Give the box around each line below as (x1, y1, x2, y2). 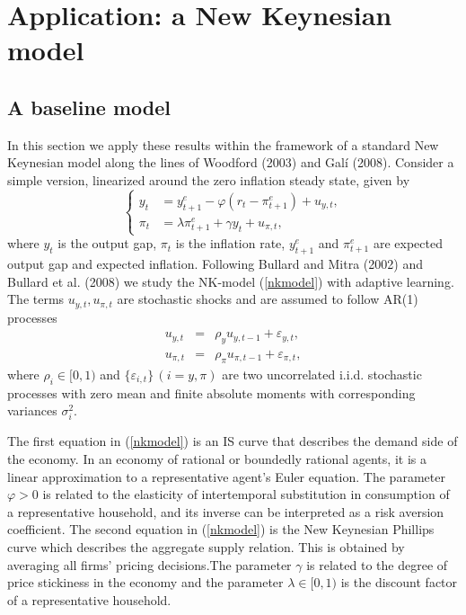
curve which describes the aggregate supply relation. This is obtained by (7, 537, 405, 556)
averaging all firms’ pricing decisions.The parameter (7, 555, 292, 574)
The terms (7, 290, 65, 308)
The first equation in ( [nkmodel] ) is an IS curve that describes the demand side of (7, 432, 458, 450)
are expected (373, 234, 443, 253)
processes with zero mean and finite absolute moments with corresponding (7, 383, 416, 402)
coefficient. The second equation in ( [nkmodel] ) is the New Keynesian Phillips (7, 520, 435, 539)
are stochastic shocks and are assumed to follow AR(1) (117, 290, 418, 308)
